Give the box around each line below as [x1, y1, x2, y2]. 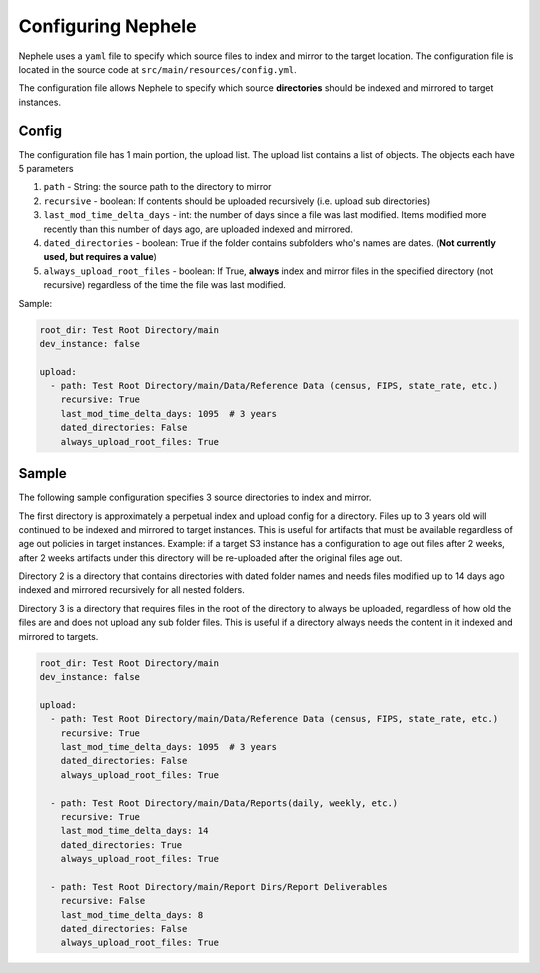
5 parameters [18, 163, 74, 175]
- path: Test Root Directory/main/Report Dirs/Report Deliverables [50, 881, 388, 892]
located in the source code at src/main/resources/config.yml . [18, 63, 297, 75]
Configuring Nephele [18, 15, 197, 37]
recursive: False [60, 895, 146, 907]
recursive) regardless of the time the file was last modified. [43, 279, 287, 291]
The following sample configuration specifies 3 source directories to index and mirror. [18, 491, 372, 504]
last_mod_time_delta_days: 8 [60, 909, 204, 920]
